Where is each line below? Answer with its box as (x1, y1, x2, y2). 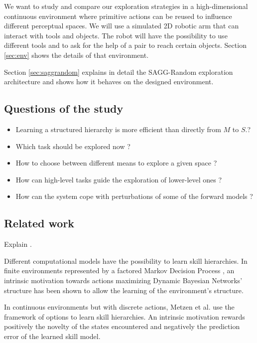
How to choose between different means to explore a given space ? (15, 158, 217, 168)
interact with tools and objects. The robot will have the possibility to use (4, 30, 228, 40)
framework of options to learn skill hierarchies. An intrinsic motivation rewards (4, 311, 245, 322)
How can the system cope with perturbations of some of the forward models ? (15, 191, 253, 201)
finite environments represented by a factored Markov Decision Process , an (4, 265, 235, 276)
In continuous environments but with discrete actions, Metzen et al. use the (4, 302, 235, 312)
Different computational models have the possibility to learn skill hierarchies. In (4, 255, 248, 266)
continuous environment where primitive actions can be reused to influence (4, 10, 232, 21)
